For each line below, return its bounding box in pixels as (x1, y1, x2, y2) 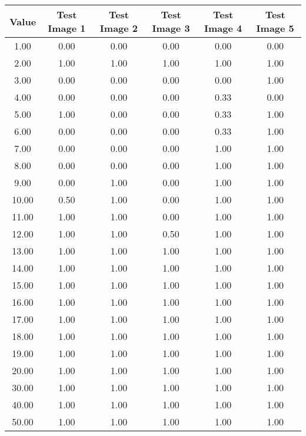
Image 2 (99, 21, 138, 35)
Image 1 (48, 21, 86, 35)
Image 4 (204, 21, 242, 35)
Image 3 (152, 21, 190, 35)
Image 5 (256, 21, 294, 35)
